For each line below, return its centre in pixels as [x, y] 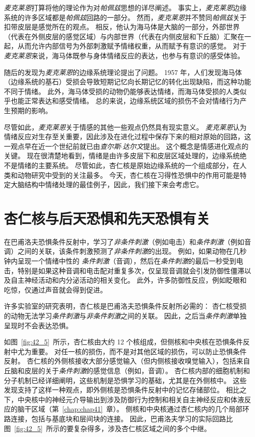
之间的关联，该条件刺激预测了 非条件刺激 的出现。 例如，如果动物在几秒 [132, 251]
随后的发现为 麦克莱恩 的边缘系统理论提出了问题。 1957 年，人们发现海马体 [123, 72]
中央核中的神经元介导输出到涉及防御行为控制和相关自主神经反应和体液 [131, 399]
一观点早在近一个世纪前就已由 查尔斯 [62, 146]
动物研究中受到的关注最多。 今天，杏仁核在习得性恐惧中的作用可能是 [128, 175]
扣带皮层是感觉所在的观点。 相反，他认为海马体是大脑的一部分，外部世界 [122, 27]
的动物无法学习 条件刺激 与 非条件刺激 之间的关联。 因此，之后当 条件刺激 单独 [125, 315]
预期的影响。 [31, 110]
